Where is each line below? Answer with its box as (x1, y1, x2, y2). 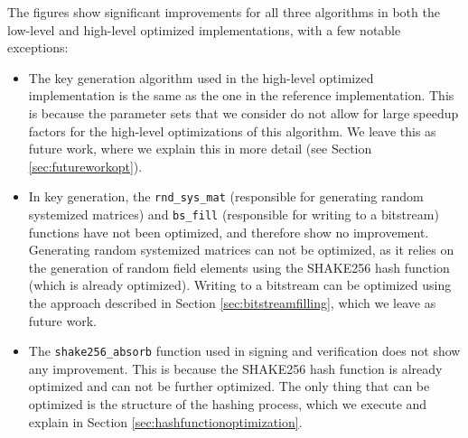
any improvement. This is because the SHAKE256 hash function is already (28, 359, 443, 377)
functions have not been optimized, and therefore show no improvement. (28, 222, 429, 241)
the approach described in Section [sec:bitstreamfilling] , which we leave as (28, 294, 436, 312)
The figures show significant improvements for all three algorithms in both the (7, 3, 440, 21)
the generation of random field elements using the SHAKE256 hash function (28, 257, 450, 276)
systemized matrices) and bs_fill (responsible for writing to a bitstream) (28, 205, 439, 223)
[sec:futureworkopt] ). (28, 156, 143, 175)
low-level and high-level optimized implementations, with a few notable (7, 20, 401, 39)
